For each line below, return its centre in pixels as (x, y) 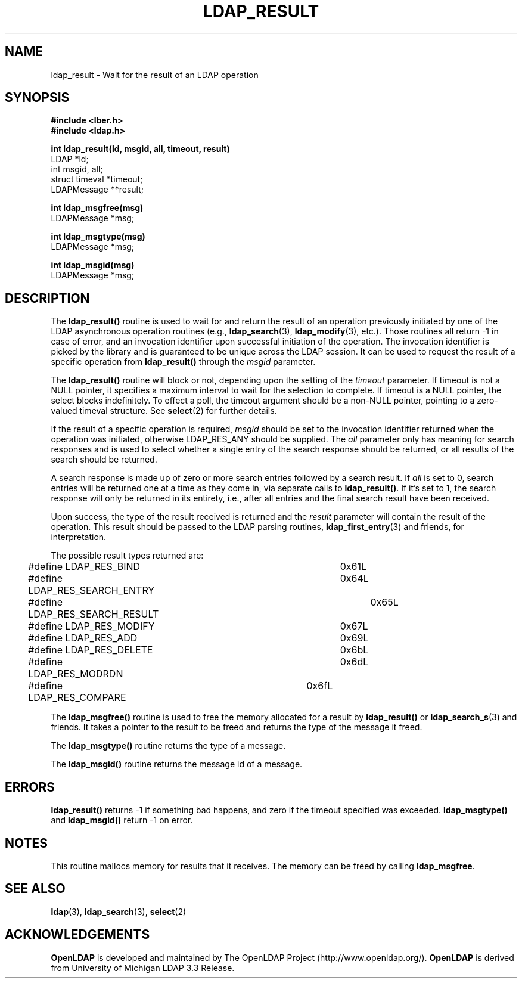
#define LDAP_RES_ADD (83, 638)
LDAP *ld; (70, 159)
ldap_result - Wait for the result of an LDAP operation (155, 75)
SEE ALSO (35, 889)
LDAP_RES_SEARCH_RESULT (94, 614)
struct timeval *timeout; (97, 179)
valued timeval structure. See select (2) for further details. (164, 411)
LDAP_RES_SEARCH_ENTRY (91, 590)
